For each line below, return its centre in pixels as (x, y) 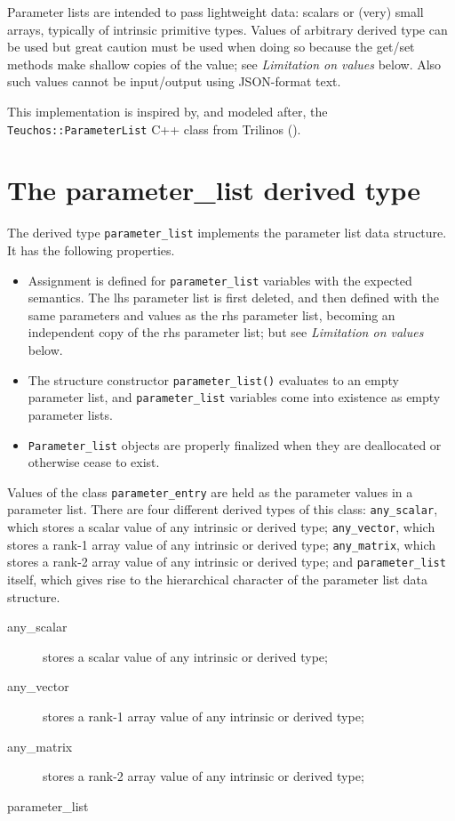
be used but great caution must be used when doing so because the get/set (211, 47)
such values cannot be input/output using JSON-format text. (174, 81)
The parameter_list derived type (214, 190)
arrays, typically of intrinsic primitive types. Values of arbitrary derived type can (227, 29)
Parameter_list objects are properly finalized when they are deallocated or (235, 444)
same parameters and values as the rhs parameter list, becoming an (212, 314)
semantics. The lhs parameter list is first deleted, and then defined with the (233, 298)
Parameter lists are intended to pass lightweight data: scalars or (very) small (216, 12)
